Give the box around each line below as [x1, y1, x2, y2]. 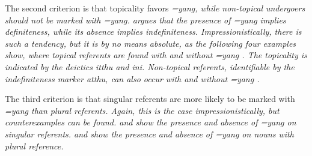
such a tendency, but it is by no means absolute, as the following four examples [5, 37, 296, 49]
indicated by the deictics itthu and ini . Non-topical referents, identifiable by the [5, 60, 295, 73]
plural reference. [5, 139, 64, 152]
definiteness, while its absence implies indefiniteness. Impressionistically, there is [5, 25, 302, 38]
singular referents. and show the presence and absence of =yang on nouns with [5, 127, 294, 140]
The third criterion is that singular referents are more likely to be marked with [5, 92, 295, 105]
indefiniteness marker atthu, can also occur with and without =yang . [5, 72, 260, 85]
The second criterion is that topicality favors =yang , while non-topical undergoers [5, 2, 305, 14]
